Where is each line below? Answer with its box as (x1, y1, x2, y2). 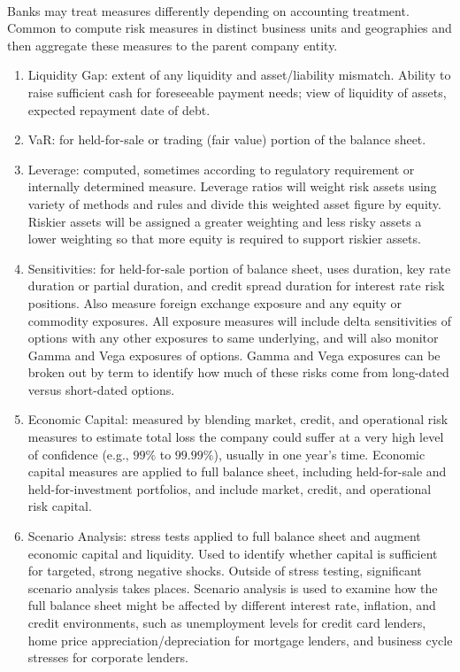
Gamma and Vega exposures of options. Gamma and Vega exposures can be (27, 345, 441, 364)
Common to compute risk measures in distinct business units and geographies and (7, 19, 452, 37)
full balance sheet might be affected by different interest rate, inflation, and (27, 596, 436, 614)
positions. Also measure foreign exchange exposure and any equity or (27, 293, 402, 312)
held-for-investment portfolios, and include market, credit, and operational (27, 479, 432, 498)
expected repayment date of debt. (27, 100, 211, 119)
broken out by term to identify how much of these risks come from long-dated (27, 363, 449, 382)
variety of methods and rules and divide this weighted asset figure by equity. (27, 194, 441, 212)
